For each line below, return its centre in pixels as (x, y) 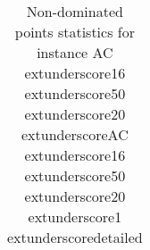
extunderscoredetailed (75, 237)
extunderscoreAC (75, 134)
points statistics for (75, 32)
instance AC (75, 52)
